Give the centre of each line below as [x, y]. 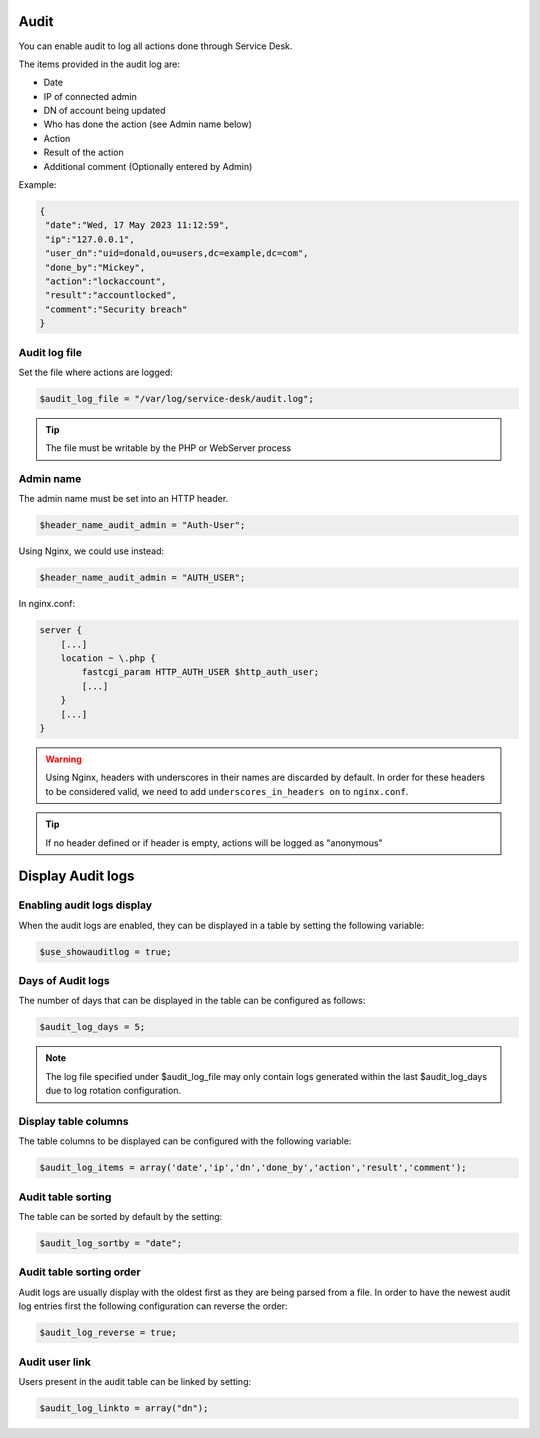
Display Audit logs [76, 876]
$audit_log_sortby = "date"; [111, 1243]
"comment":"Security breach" [116, 309]
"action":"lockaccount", [106, 281]
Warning [63, 759]
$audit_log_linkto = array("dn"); [124, 1408]
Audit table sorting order [79, 1272]
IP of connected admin [90, 96]
